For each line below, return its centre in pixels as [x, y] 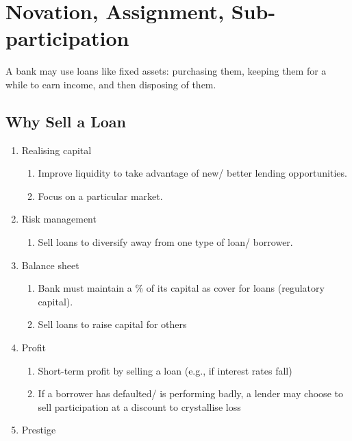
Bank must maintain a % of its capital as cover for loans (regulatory [181, 288]
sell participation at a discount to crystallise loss [139, 406]
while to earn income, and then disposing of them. [111, 84]
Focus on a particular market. [100, 196]
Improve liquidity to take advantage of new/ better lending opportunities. [192, 173]
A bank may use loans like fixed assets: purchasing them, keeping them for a [166, 71]
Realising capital [56, 150]
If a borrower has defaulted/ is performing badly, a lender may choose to [190, 393]
